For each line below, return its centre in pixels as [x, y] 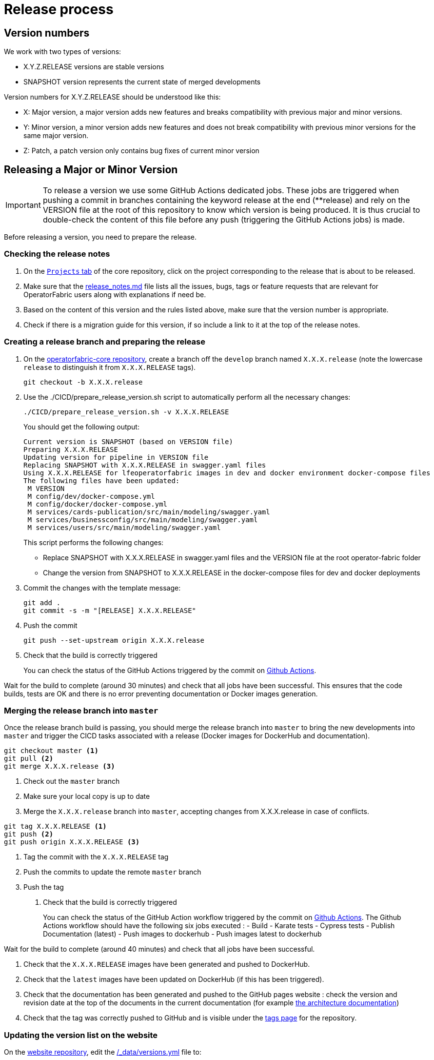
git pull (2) [29, 759]
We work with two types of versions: [63, 52]
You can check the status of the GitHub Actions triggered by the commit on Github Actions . [170, 670]
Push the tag [44, 887]
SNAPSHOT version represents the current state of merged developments [142, 82]
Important [23, 205]
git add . [42, 602]
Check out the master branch [72, 781]
